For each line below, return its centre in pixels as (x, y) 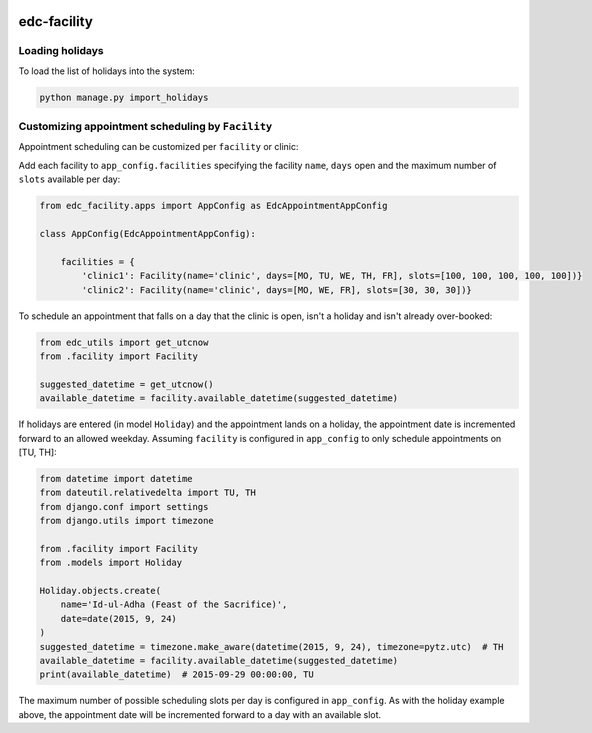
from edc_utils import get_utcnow (124, 342)
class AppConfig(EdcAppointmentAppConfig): (148, 234)
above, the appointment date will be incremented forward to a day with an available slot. (200, 714)
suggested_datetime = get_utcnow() (126, 384)
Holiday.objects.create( (100, 590)
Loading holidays (61, 51)
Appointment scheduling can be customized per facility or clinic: (158, 147)
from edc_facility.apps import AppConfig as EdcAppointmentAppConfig (213, 206)
